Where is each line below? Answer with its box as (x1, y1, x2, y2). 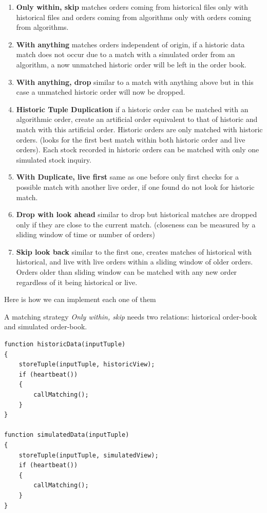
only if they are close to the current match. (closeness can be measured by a (16, 219, 256, 229)
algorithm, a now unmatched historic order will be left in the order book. (16, 59, 246, 69)
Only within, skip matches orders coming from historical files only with (16, 2, 249, 12)
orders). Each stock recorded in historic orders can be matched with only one (16, 144, 259, 155)
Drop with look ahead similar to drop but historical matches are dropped (16, 209, 257, 220)
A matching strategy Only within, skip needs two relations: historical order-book (4, 311, 257, 322)
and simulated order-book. (4, 321, 87, 332)
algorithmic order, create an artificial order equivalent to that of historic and (16, 114, 258, 125)
